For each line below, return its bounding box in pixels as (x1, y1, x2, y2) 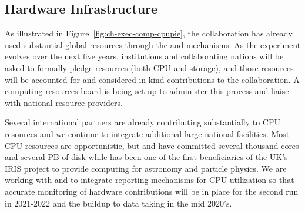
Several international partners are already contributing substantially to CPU (5, 116, 280, 128)
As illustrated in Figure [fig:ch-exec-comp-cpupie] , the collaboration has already (5, 27, 293, 39)
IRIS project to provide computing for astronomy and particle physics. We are (5, 162, 287, 174)
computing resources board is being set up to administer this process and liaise (5, 85, 289, 97)
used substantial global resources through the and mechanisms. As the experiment (5, 38, 301, 51)
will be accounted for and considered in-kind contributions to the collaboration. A (5, 73, 300, 85)
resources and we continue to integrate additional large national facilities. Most (5, 127, 290, 139)
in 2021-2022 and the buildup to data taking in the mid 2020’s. (5, 197, 232, 209)
